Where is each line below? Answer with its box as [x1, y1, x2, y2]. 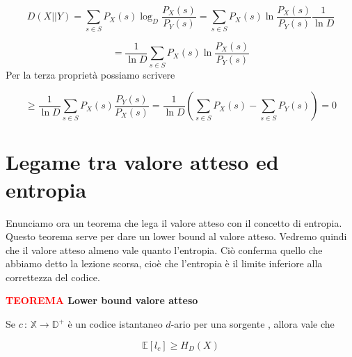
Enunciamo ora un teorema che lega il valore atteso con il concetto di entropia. [6, 215, 342, 230]
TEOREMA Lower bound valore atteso [6, 293, 198, 308]
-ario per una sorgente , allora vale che [170, 317, 335, 331]
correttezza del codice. [6, 269, 100, 284]
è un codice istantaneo [67, 317, 163, 331]
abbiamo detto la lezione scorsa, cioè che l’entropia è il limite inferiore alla [6, 256, 323, 271]
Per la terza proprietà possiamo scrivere [6, 67, 175, 81]
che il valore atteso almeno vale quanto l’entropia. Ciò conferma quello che [6, 242, 323, 257]
